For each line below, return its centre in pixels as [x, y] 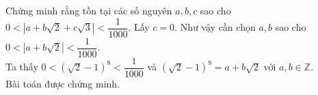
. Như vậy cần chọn [215, 27]
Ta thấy [22, 67]
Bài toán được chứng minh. [63, 83]
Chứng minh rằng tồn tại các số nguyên [89, 10]
